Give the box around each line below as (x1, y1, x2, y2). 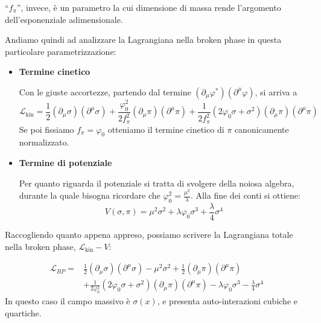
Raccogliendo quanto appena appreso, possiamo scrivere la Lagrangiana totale (5, 228, 293, 240)
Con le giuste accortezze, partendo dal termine (19, 85, 191, 98)
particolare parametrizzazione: (5, 45, 116, 57)
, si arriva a (255, 85, 297, 98)
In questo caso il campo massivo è (5, 295, 130, 307)
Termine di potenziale (19, 156, 112, 169)
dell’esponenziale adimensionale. (5, 13, 123, 25)
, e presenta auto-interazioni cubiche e (157, 295, 297, 307)
